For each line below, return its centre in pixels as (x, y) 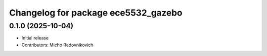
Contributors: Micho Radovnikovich (57, 45)
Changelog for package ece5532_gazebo (96, 13)
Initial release (35, 38)
